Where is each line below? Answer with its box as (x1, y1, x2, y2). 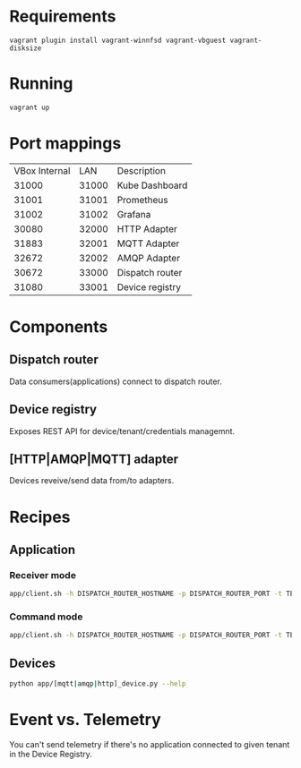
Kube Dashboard (116, 179, 188, 192)
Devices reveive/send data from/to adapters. (9, 475, 175, 486)
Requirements (9, 6, 116, 27)
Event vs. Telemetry (9, 710, 161, 730)
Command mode (9, 610, 83, 623)
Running (9, 73, 73, 94)
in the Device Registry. (9, 748, 92, 759)
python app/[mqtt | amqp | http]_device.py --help (9, 679, 186, 688)
